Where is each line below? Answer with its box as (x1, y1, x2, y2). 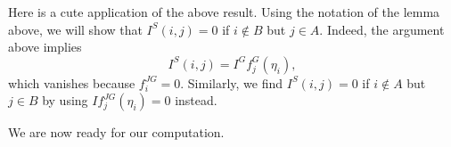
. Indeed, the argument (319, 20, 445, 38)
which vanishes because (8, 73, 135, 92)
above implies (8, 37, 82, 56)
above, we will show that (8, 20, 143, 38)
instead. (175, 91, 217, 110)
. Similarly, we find (180, 73, 283, 92)
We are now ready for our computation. (8, 123, 225, 142)
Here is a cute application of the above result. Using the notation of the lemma (8, 3, 440, 20)
